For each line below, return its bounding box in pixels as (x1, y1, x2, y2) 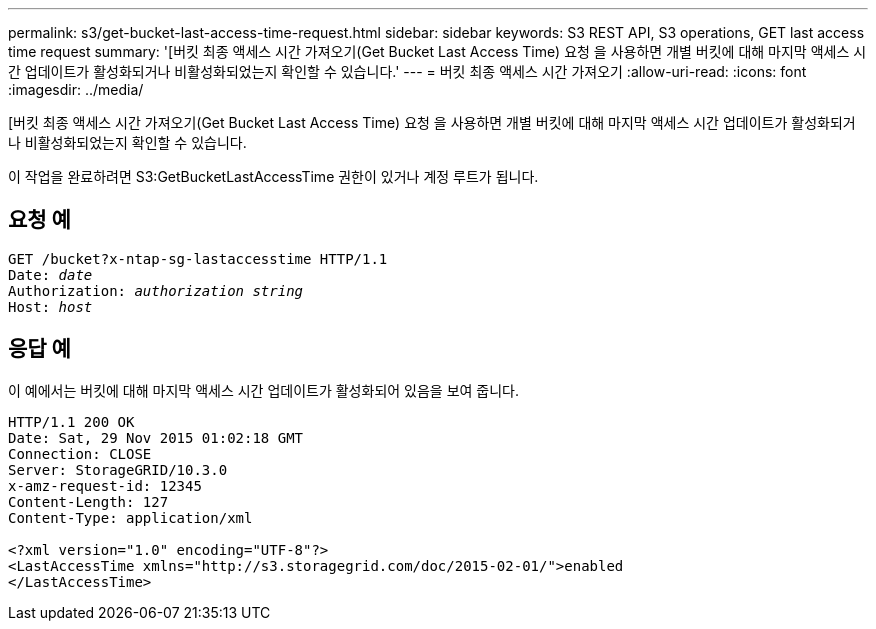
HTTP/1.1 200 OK (8, 413, 135, 430)
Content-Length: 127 (8, 493, 169, 510)
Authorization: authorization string (8, 282, 304, 299)
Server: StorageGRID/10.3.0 (8, 461, 228, 478)
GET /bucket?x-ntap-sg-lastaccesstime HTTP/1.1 (8, 250, 388, 267)
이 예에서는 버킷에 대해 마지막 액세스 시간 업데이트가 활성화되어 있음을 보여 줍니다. (8, 381, 520, 399)
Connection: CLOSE (8, 445, 152, 462)
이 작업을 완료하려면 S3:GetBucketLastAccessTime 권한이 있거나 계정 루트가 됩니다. (8, 168, 539, 185)
